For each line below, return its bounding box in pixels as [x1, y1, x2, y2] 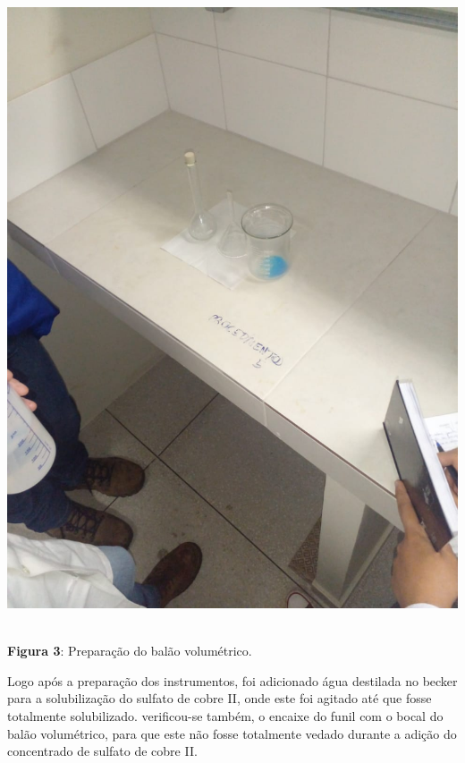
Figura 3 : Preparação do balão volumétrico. [7, 641, 252, 660]
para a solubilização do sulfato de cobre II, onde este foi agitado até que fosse [7, 689, 432, 708]
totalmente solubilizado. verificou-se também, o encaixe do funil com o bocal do [7, 706, 444, 725]
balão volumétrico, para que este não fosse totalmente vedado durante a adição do [7, 724, 457, 742]
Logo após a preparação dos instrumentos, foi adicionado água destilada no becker [7, 671, 458, 690]
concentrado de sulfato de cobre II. [7, 742, 198, 760]
